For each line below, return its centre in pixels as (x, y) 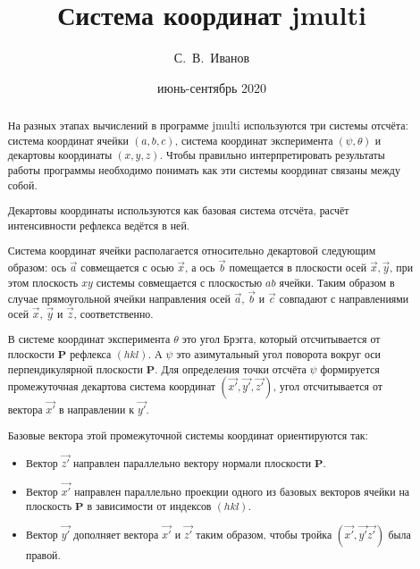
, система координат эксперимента (254, 140)
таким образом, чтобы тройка (264, 534)
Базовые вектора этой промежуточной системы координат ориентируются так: (188, 435)
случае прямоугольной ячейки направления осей (119, 299)
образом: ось (37, 268)
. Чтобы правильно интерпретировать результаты (272, 155)
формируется (350, 368)
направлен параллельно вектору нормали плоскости (192, 463)
